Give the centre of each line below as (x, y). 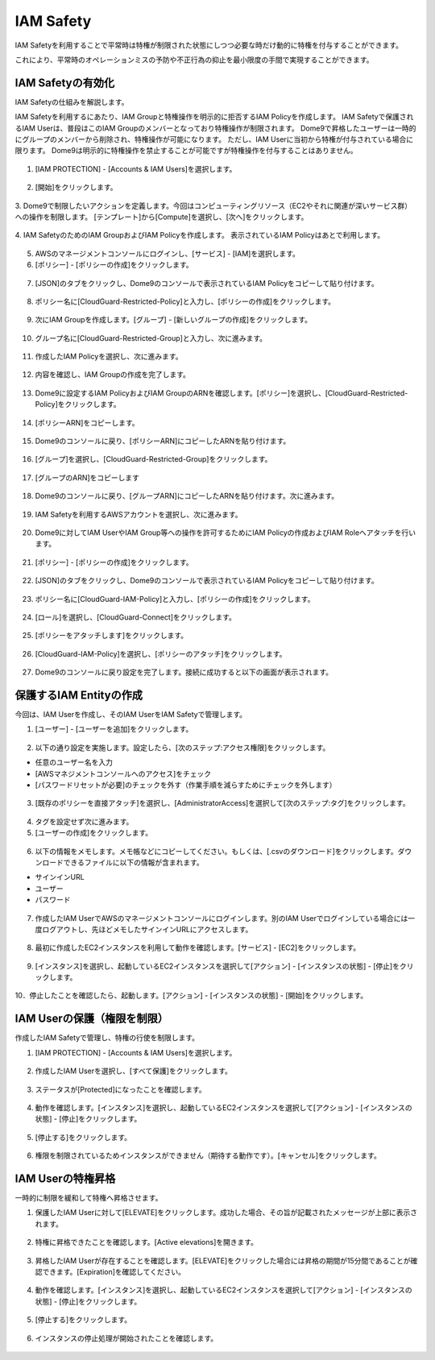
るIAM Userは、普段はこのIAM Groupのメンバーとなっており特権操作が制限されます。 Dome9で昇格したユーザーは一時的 (215, 128)
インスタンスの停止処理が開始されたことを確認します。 (126, 1338)
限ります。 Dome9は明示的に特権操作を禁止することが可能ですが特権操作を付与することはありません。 (186, 151)
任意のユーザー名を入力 (74, 762)
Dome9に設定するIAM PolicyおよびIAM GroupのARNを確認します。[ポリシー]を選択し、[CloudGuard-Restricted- (222, 393)
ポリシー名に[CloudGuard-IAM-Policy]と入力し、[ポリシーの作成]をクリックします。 (175, 599)
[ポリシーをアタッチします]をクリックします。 (112, 636)
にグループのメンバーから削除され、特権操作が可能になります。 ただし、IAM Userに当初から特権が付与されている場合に (214, 139)
